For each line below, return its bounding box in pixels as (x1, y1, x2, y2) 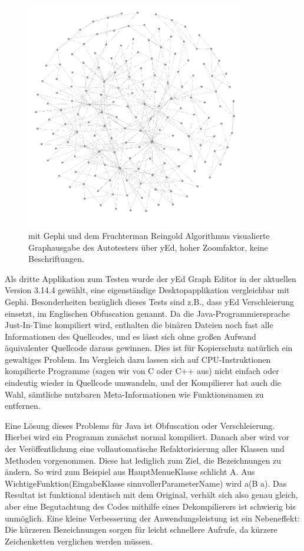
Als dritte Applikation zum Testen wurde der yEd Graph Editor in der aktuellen (5, 272, 296, 284)
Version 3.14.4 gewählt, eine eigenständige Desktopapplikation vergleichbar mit (5, 284, 290, 296)
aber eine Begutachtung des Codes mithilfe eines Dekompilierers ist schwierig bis (5, 500, 296, 513)
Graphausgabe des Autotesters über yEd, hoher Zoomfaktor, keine (28, 241, 268, 253)
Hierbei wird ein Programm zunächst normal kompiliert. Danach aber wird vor (5, 431, 290, 443)
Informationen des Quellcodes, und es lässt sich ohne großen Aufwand (5, 330, 256, 342)
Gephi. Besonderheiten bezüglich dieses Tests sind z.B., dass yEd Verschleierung (5, 295, 295, 307)
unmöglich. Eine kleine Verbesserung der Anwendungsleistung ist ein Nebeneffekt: (5, 511, 300, 524)
